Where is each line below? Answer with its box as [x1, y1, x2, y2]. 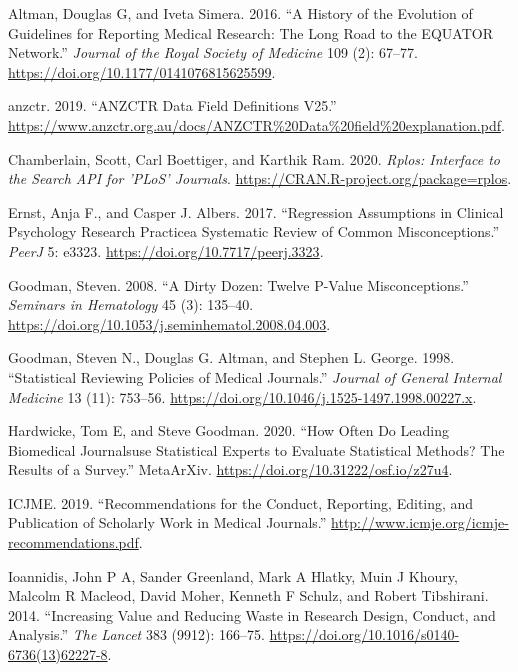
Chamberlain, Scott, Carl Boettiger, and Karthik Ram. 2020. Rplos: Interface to [8, 148, 501, 169]
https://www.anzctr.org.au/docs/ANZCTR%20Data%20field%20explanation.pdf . [8, 114, 505, 135]
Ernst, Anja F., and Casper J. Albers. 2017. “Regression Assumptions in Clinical [8, 201, 504, 222]
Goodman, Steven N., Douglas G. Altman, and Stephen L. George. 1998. [8, 347, 455, 368]
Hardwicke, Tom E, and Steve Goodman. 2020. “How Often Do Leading [8, 420, 449, 441]
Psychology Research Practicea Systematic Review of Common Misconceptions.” [8, 221, 500, 242]
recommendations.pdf [8, 532, 139, 553]
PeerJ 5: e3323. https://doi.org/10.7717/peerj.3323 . [8, 240, 324, 261]
